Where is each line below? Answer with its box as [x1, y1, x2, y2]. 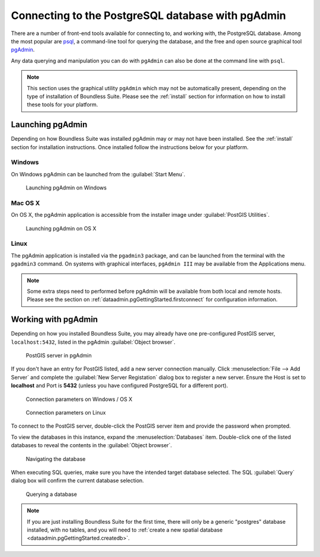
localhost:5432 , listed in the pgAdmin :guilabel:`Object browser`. [11, 338, 176, 346]
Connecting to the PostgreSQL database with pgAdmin [11, 9, 287, 22]
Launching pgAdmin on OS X [25, 224, 97, 232]
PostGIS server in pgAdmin [25, 352, 92, 359]
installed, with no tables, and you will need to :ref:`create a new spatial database [27, 526, 223, 533]
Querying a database [25, 490, 77, 498]
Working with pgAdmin [11, 315, 98, 325]
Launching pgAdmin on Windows [25, 184, 107, 191]
